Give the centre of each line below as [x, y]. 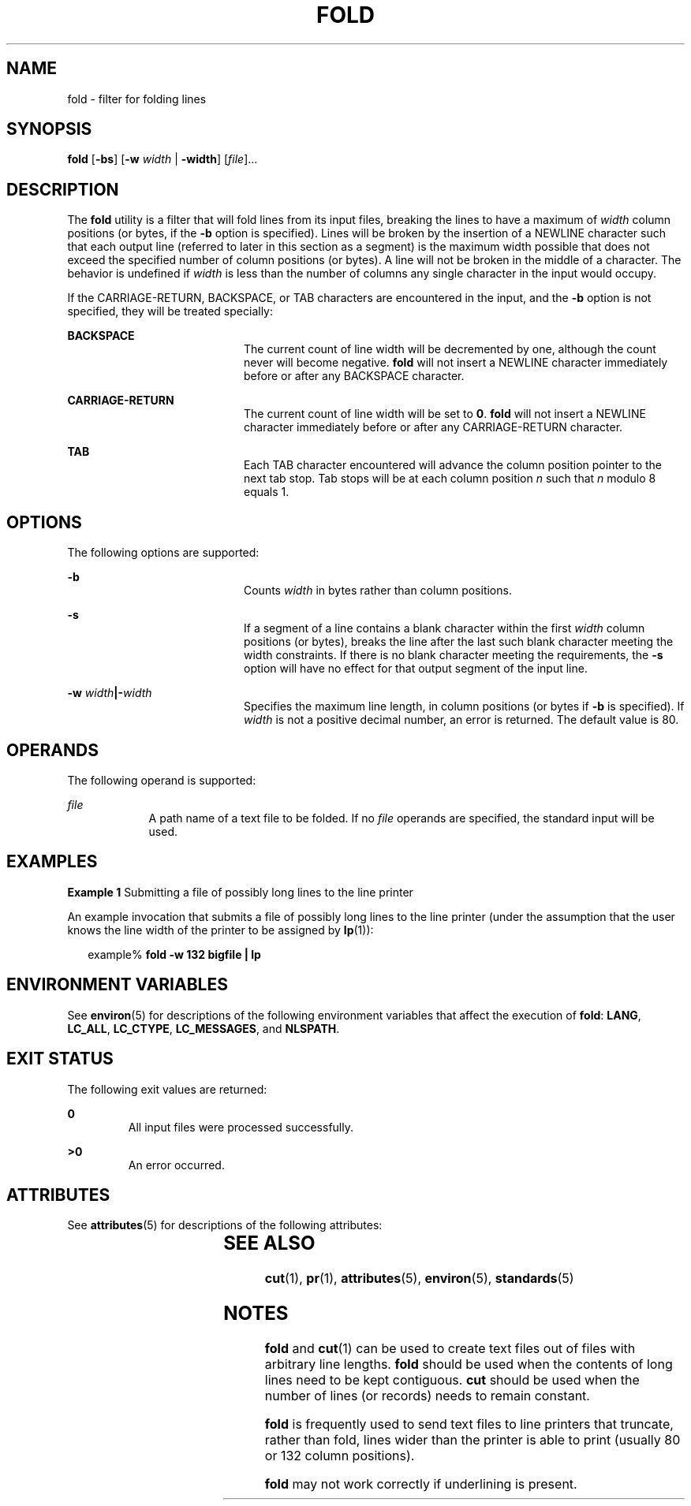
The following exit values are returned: [167, 1089]
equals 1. [267, 492]
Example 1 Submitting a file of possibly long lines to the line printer [240, 892]
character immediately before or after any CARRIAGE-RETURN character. [433, 427]
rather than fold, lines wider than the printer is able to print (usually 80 [472, 1440]
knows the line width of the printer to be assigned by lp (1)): [220, 930]
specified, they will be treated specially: [170, 311]
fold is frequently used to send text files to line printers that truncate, [469, 1424]
